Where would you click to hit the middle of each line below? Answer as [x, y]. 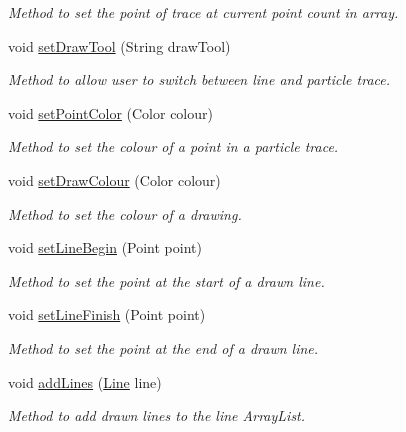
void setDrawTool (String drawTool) [119, 45]
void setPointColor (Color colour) [110, 112]
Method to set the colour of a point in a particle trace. [173, 146]
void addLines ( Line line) [85, 381]
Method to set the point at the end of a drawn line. [163, 347]
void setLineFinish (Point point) [107, 314]
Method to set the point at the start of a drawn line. [166, 280]
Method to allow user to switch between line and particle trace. [199, 79]
